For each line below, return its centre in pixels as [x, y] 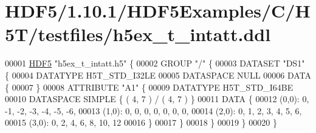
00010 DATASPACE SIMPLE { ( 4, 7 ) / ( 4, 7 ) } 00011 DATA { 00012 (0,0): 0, [157, 99]
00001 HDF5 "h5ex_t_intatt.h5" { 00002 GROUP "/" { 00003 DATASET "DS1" [155, 63]
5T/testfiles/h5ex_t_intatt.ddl [138, 34]
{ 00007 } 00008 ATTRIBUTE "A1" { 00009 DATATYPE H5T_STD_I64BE [149, 87]
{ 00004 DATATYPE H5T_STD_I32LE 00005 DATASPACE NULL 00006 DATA [158, 75]
